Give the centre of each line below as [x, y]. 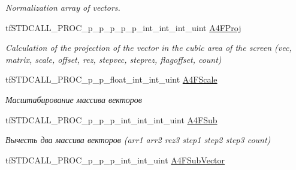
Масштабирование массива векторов [74, 99]
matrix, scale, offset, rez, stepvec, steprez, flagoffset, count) [114, 59]
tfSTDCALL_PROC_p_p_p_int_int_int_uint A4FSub [111, 119]
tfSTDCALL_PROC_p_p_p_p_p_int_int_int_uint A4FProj [123, 27]
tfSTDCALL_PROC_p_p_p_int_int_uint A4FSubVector [115, 160]
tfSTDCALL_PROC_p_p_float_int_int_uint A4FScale [111, 79]
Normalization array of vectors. [63, 7]
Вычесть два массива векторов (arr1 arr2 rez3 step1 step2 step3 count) [138, 140]
